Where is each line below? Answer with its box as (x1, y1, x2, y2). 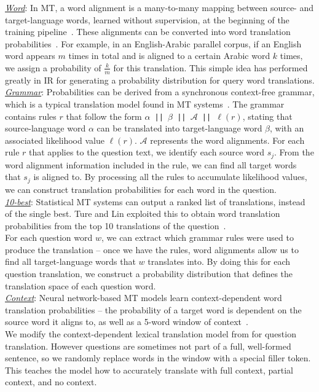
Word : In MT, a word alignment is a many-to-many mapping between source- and (5, 1, 314, 14)
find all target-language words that (5, 255, 136, 268)
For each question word (5, 231, 93, 244)
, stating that (242, 109, 293, 122)
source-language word (5, 122, 86, 135)
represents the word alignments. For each (150, 133, 305, 146)
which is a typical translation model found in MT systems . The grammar (5, 97, 285, 110)
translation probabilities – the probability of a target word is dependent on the (5, 303, 302, 316)
